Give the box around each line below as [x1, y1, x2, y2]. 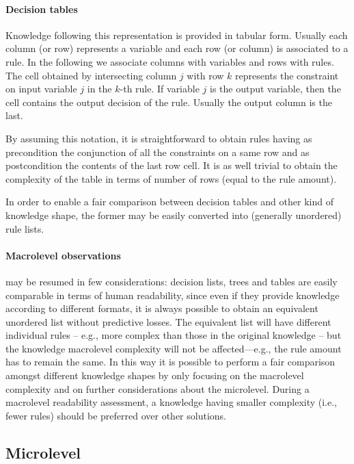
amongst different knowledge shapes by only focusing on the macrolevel [5, 368, 304, 383]
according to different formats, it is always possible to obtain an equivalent [5, 301, 318, 315]
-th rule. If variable [120, 81, 200, 96]
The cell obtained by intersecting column [5, 68, 177, 82]
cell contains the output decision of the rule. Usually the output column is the [5, 94, 332, 109]
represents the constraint [234, 68, 339, 82]
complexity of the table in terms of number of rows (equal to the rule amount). [5, 171, 337, 185]
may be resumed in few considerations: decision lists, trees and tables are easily [5, 274, 338, 288]
